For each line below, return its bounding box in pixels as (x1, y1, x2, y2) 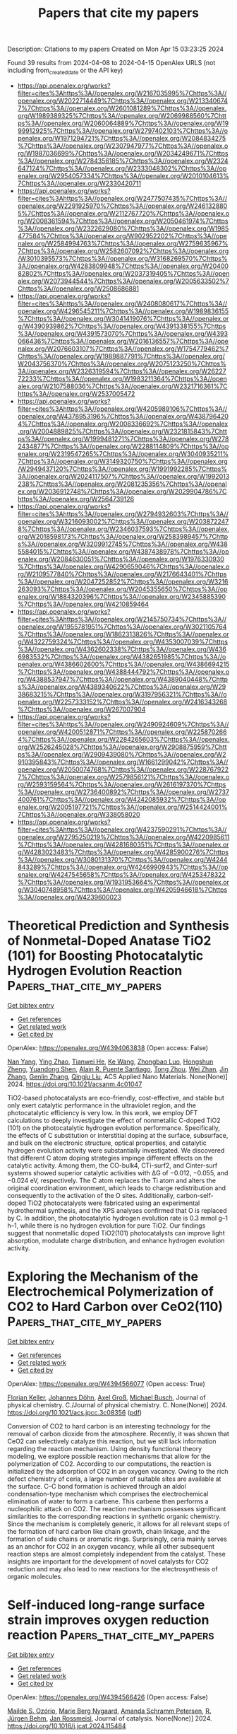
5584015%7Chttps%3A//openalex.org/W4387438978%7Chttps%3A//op (17, 547, 229, 556)
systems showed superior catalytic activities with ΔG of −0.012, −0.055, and (7, 1168, 229, 1177)
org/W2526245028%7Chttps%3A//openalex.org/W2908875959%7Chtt (17, 743, 227, 751)
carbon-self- (176, 1191, 214, 1199)
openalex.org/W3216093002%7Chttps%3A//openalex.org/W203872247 (17, 517, 229, 525)
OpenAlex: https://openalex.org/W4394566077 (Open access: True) (7, 1379, 206, 1387)
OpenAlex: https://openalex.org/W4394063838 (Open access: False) (7, 1043, 209, 1052)
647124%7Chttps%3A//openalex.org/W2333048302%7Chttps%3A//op (17, 164, 227, 173)
